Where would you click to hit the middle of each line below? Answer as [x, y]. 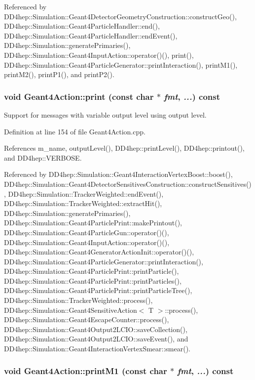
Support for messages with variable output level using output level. [105, 114]
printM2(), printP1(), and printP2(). [59, 74]
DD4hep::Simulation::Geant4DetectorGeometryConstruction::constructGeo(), [120, 16]
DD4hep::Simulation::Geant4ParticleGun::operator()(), [87, 232]
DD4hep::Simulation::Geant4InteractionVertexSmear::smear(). [97, 349]
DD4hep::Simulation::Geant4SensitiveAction [71, 310]
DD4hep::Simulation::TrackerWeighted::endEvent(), [86, 193]
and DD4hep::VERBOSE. [43, 157]
